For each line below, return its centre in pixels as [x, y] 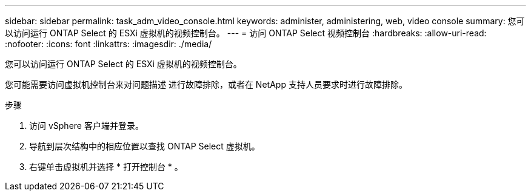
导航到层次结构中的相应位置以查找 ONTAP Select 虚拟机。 [145, 146]
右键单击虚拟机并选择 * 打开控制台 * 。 [106, 167]
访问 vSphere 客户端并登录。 [86, 126]
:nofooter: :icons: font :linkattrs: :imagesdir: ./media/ [109, 44]
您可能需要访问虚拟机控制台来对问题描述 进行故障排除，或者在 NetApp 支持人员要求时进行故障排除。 [206, 84]
